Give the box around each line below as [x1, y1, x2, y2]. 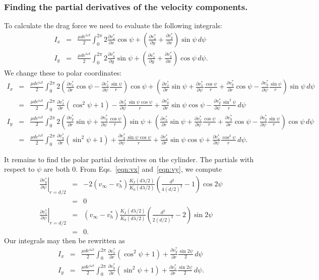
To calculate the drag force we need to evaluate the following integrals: [4, 20, 222, 31]
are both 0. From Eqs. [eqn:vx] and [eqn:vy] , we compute [43, 164, 222, 174]
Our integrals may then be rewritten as [4, 235, 125, 245]
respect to [4, 164, 35, 174]
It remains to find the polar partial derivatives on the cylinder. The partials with [4, 154, 254, 164]
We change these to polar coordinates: [4, 67, 122, 78]
